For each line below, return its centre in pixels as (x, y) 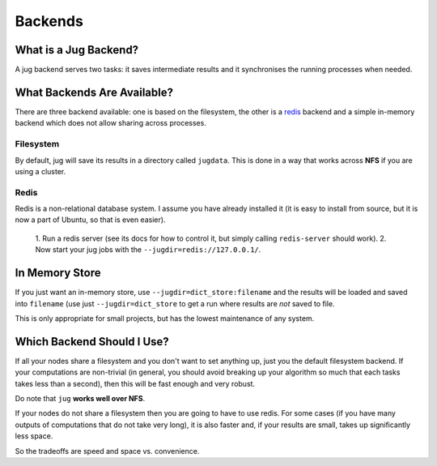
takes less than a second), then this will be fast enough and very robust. (135, 383)
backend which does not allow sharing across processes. (110, 123)
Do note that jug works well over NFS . (80, 398)
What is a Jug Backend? (77, 50)
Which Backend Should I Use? (92, 342)
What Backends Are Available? (94, 92)
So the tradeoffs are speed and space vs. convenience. (107, 451)
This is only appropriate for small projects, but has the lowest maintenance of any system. (165, 318)
